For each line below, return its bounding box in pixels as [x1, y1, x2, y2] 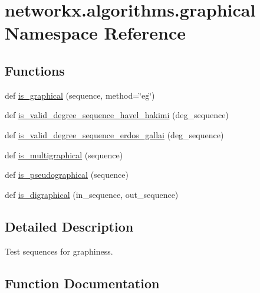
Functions [5, 61, 65, 79]
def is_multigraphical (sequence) [5, 148, 123, 161]
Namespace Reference [5, 21, 186, 45]
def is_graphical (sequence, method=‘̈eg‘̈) [5, 89, 155, 101]
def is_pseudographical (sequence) [5, 168, 129, 181]
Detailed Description [5, 217, 134, 235]
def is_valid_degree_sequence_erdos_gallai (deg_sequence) [5, 128, 224, 141]
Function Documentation [5, 274, 160, 292]
